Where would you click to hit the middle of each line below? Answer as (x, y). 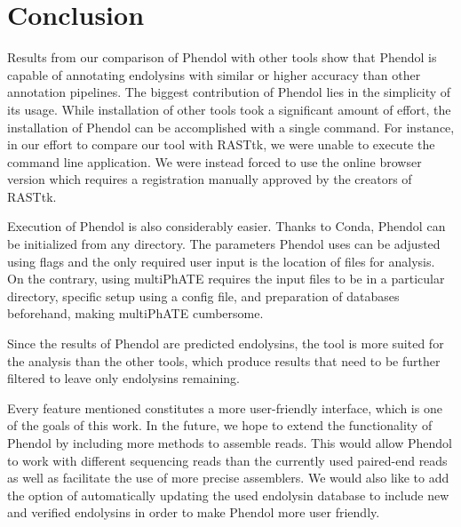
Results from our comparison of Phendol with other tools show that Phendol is (222, 57)
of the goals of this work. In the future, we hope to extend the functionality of (220, 425)
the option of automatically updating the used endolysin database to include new (228, 495)
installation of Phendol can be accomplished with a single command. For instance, (231, 127)
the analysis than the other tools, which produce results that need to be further (224, 360)
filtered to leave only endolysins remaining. (123, 378)
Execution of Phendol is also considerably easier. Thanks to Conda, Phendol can (227, 226)
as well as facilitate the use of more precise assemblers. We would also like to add (228, 478)
